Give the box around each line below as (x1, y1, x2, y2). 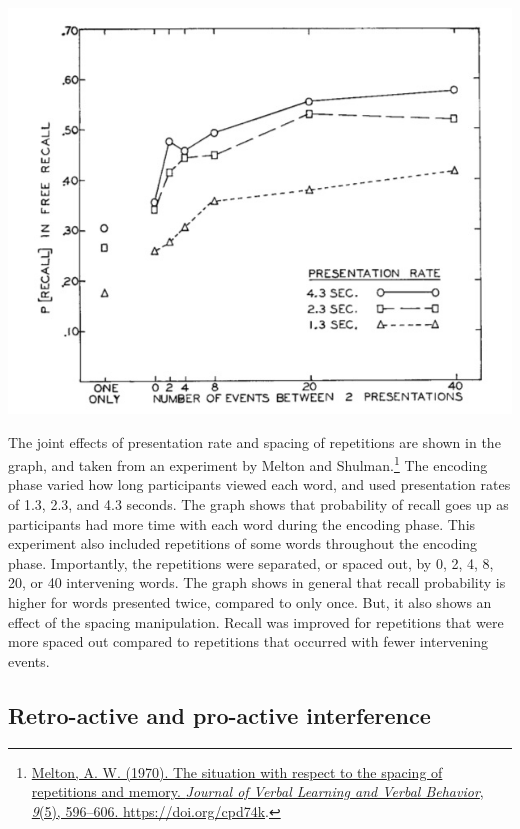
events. (8, 650, 50, 671)
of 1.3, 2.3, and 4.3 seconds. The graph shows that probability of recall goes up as (8, 493, 509, 514)
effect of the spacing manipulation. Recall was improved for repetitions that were (8, 611, 504, 632)
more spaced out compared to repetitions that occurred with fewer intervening (8, 631, 488, 652)
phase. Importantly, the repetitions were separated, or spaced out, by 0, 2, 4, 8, (8, 552, 494, 573)
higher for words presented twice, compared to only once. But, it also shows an (8, 591, 492, 612)
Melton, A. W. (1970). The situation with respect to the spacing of (31, 761, 443, 782)
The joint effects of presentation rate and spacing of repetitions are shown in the (8, 431, 501, 452)
